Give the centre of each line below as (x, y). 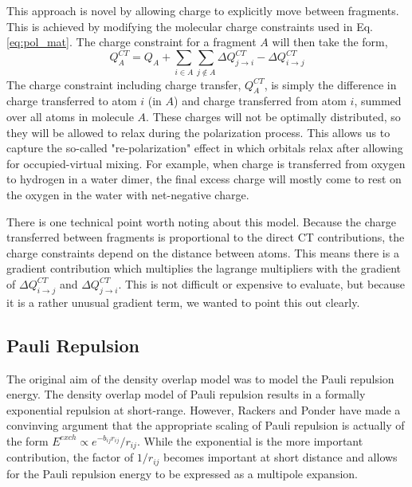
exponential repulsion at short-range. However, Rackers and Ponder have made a (204, 409)
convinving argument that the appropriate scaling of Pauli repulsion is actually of (206, 425)
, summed (378, 101)
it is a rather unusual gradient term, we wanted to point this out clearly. (183, 302)
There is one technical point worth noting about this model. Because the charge (201, 221)
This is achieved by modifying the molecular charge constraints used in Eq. (190, 26)
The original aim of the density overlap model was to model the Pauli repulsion (200, 378)
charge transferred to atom (72, 101)
